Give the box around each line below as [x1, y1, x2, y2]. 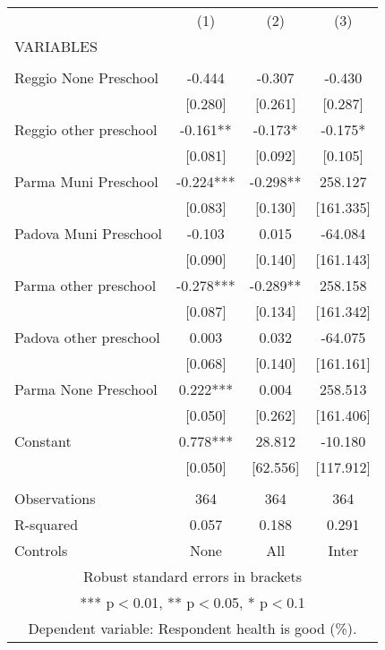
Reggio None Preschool [14, 67, 159, 88]
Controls [14, 540, 68, 560]
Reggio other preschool [14, 119, 158, 140]
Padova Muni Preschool [14, 223, 163, 244]
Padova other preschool [14, 327, 160, 347]
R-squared [14, 514, 79, 535]
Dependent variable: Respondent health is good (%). [28, 618, 357, 638]
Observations [14, 488, 96, 509]
